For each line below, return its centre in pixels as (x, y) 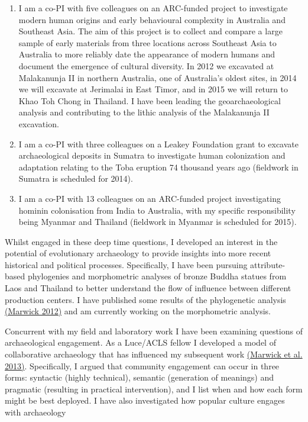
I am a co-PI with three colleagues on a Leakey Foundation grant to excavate (158, 144)
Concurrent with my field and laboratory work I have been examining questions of (154, 331)
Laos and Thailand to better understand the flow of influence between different (148, 288)
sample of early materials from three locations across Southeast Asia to (147, 42)
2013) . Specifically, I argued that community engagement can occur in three (142, 365)
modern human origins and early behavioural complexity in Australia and (152, 19)
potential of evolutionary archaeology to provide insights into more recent (138, 253)
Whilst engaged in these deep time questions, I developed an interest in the (141, 241)
